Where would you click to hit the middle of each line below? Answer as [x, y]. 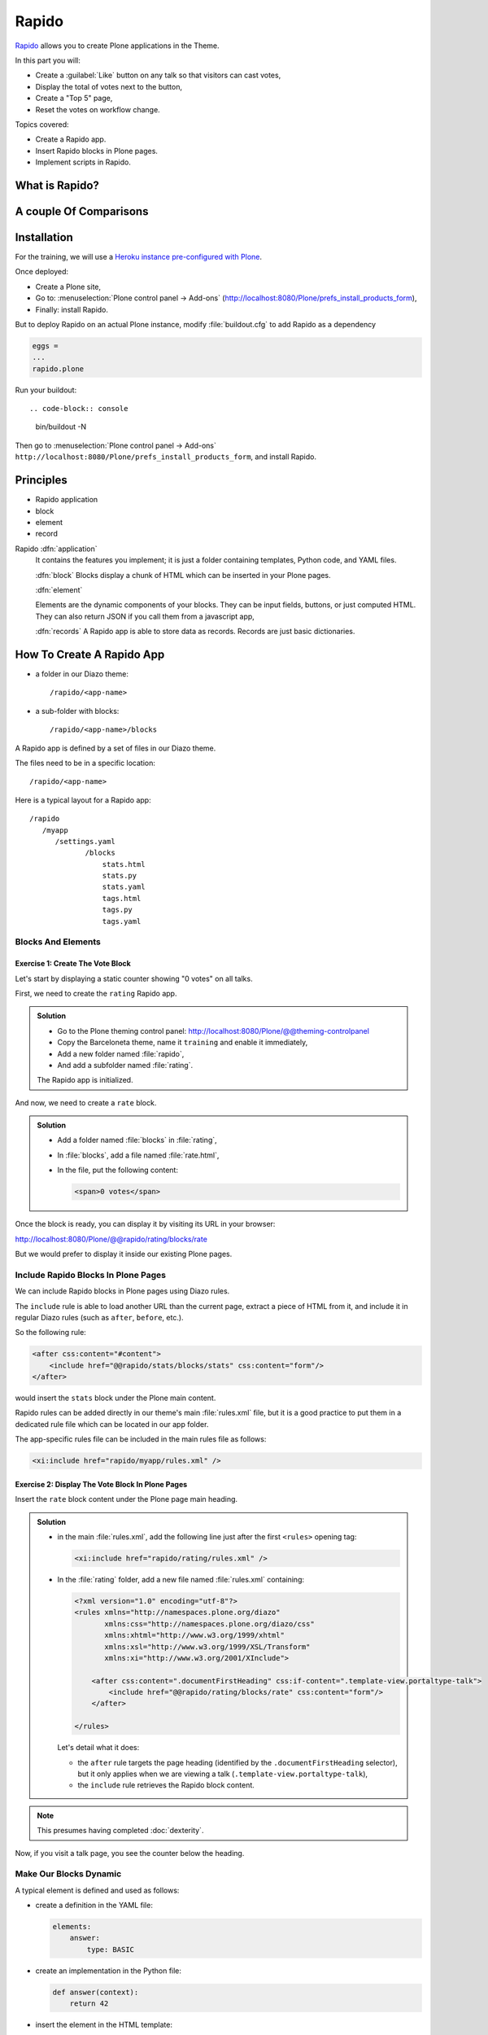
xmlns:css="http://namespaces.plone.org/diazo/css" [209, 1624]
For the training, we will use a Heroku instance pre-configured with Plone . [139, 257]
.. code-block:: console [79, 409]
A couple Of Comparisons [82, 211]
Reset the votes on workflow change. [98, 109]
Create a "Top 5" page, [74, 98]
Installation [44, 237]
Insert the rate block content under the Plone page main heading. [126, 1499]
